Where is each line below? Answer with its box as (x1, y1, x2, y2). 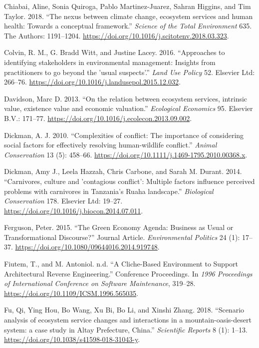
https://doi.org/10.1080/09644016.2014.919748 (15, 241, 158, 252)
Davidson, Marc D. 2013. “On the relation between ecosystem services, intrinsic (4, 93, 248, 103)
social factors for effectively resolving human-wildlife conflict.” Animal (4, 139, 217, 150)
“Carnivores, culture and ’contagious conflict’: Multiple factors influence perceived (4, 175, 255, 186)
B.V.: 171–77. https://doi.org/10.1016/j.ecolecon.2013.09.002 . (4, 112, 192, 123)
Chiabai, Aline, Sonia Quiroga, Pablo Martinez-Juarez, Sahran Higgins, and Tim (4, 1, 251, 11)
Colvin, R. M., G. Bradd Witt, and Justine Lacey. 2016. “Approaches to (4, 47, 225, 57)
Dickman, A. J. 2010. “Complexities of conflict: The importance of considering (4, 129, 244, 140)
